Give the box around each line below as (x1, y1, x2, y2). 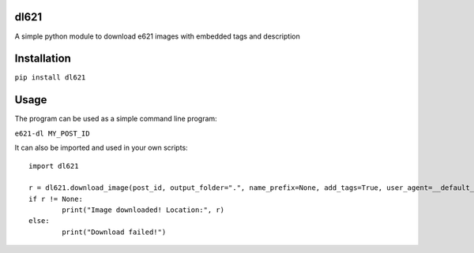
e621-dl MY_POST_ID (14, 128, 90, 138)
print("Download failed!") (62, 227, 167, 236)
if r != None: (28, 194, 83, 203)
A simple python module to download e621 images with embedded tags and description (14, 32, 300, 41)
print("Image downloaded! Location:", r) (62, 206, 225, 214)
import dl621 (28, 162, 79, 170)
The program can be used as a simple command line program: (14, 114, 217, 124)
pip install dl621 (14, 73, 86, 82)
